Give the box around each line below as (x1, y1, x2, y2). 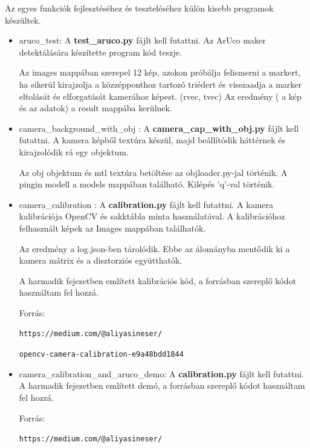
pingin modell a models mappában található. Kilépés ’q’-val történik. (19, 178, 275, 190)
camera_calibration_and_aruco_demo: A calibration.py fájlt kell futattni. (19, 367, 304, 380)
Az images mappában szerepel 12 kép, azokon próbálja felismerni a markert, (19, 66, 301, 79)
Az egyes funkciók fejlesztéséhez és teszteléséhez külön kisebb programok (5, 2, 274, 14)
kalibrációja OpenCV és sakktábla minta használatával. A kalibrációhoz (19, 210, 285, 222)
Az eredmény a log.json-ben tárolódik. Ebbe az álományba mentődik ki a (19, 242, 290, 255)
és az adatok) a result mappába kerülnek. (19, 102, 172, 114)
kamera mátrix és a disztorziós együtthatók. (19, 254, 182, 267)
